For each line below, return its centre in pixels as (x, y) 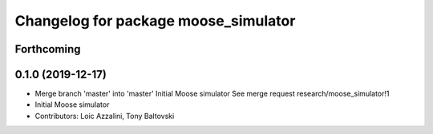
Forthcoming (48, 49)
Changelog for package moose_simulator (155, 21)
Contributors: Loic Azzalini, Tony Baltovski (105, 116)
